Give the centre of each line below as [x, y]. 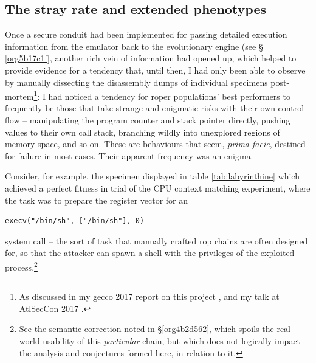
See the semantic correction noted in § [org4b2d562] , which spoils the [146, 329]
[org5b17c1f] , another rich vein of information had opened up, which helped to [151, 58]
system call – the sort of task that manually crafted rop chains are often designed [156, 240]
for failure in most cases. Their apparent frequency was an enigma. [129, 155]
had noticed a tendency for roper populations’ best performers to [169, 96]
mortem [19, 96]
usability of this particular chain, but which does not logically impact [172, 340]
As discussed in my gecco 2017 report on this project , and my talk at [149, 296]
